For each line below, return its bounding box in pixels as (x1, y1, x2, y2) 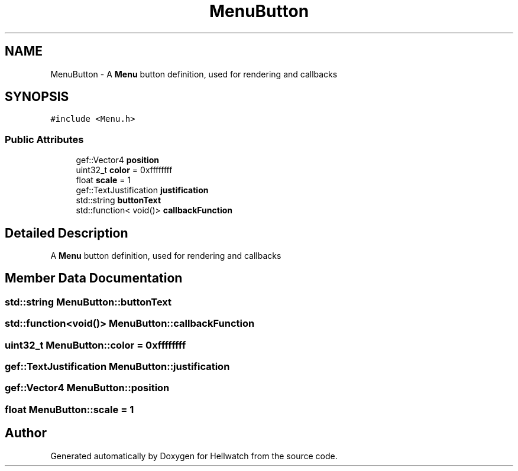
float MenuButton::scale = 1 (5, 403, 134, 415)
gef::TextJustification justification (76, 185, 209, 196)
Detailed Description (5, 225, 128, 241)
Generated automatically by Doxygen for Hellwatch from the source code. (50, 450, 338, 461)
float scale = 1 (76, 175, 131, 186)
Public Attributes (5, 133, 84, 145)
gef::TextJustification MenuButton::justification (5, 360, 230, 372)
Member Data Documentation (5, 271, 183, 286)
